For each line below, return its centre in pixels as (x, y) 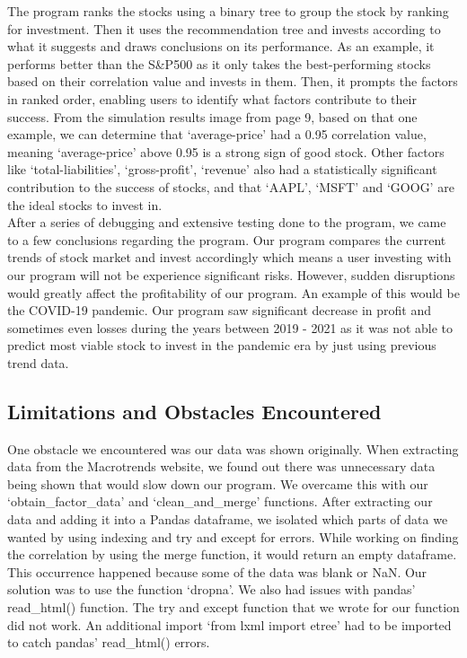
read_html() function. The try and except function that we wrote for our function (233, 607)
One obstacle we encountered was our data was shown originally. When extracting (233, 448)
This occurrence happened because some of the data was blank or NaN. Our (217, 571)
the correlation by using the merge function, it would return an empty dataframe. (232, 554)
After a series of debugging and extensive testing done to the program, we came (227, 222)
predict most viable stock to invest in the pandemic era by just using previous (222, 345)
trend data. (38, 362)
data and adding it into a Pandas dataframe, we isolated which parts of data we (228, 519)
